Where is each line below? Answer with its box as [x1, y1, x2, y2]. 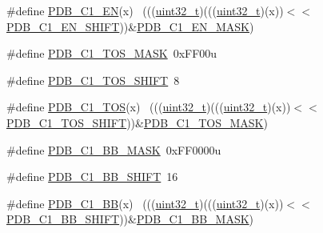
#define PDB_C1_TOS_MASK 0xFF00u [6, 45, 217, 62]
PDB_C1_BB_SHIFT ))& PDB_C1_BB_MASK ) [6, 211, 254, 227]
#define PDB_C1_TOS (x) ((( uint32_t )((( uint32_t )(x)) [6, 98, 291, 115]
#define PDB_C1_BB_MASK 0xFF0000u [6, 141, 221, 158]
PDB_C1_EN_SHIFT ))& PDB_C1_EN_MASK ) [6, 18, 254, 34]
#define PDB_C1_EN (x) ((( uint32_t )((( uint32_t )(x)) [6, 2, 284, 18]
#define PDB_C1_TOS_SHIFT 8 [6, 71, 180, 88]
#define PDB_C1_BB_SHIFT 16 [6, 168, 178, 185]
